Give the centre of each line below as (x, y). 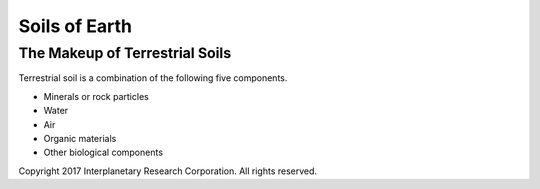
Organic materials (80, 138)
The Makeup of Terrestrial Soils (125, 53)
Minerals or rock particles (96, 96)
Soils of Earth (75, 26)
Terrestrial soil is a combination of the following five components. (153, 78)
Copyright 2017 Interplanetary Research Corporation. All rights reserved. (168, 171)
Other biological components (103, 152)
